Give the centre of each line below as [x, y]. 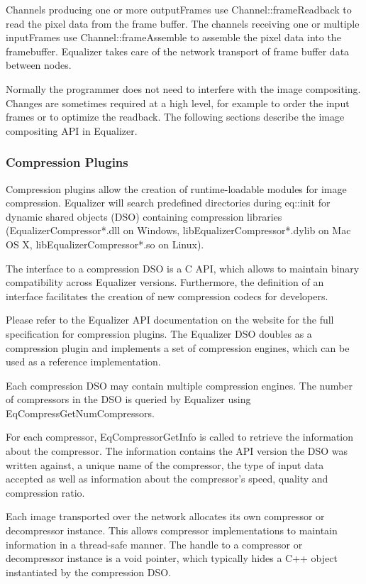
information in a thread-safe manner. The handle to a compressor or [154, 544]
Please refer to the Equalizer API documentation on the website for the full [170, 320]
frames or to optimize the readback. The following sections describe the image [175, 117]
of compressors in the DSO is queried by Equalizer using [128, 399]
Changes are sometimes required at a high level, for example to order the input [178, 103]
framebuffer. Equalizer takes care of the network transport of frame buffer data [178, 51]
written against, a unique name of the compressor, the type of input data [165, 464]
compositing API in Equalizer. [72, 130]
